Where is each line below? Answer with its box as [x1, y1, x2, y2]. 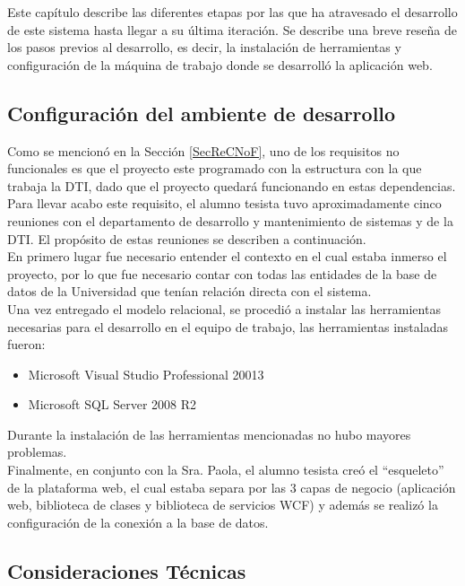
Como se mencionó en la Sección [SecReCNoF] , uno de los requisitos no [7, 141, 400, 160]
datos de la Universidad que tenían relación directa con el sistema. [7, 282, 372, 301]
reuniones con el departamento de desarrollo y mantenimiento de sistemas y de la [7, 211, 453, 230]
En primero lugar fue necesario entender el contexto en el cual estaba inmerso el [7, 247, 447, 266]
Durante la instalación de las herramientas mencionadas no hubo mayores [7, 424, 411, 443]
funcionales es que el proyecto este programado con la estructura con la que [7, 159, 422, 178]
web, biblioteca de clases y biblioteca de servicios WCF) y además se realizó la [7, 495, 438, 514]
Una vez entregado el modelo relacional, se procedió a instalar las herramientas [7, 299, 441, 318]
